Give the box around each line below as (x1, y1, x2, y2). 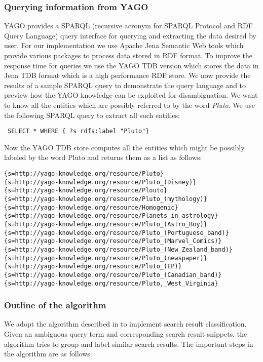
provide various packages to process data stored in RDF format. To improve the (4, 50, 253, 60)
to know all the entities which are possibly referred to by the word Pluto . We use (4, 99, 255, 110)
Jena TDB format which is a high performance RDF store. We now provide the (4, 70, 251, 81)
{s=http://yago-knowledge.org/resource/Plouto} (4, 187, 168, 194)
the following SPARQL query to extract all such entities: (4, 109, 180, 120)
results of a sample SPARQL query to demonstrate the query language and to (4, 79, 246, 90)
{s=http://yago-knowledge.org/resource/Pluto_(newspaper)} (4, 254, 207, 262)
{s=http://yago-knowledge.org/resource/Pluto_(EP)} (4, 263, 182, 270)
